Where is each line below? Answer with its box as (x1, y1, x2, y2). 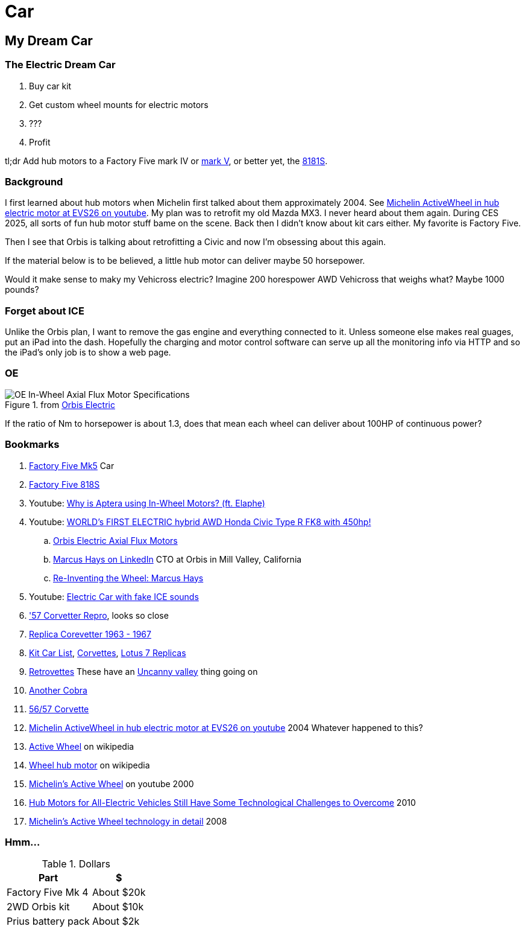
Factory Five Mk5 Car (29, 460, 115, 471)
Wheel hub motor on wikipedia (29, 759, 150, 770)
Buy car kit (29, 80, 72, 91)
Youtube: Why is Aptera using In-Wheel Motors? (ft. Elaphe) (29, 497, 265, 508)
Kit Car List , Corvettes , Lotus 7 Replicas (29, 647, 186, 658)
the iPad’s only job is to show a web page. (5, 347, 171, 358)
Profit (29, 136, 51, 147)
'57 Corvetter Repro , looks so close (29, 610, 169, 621)
